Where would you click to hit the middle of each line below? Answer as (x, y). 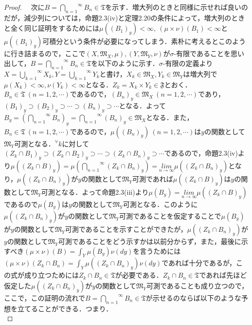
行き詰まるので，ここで (48, 53)
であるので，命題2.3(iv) (201, 153)
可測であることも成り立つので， (197, 285)
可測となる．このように (160, 204)
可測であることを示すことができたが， (126, 229)
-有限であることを (202, 53)
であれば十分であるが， (199, 263)
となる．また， (170, 117)
